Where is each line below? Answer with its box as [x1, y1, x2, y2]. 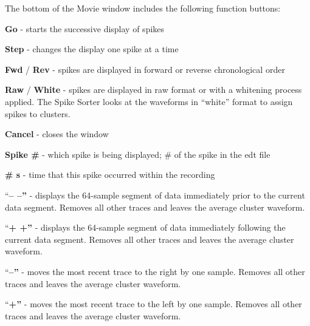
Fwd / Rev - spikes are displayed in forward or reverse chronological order [5, 63, 285, 75]
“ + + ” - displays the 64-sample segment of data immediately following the [5, 221, 286, 234]
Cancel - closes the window [5, 127, 109, 140]
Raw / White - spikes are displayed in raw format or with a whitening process [5, 83, 302, 96]
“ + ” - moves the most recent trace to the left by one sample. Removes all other [5, 297, 302, 310]
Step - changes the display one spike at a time [5, 42, 179, 55]
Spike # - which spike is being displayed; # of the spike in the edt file [5, 148, 270, 160]
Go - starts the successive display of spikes [5, 22, 165, 35]
